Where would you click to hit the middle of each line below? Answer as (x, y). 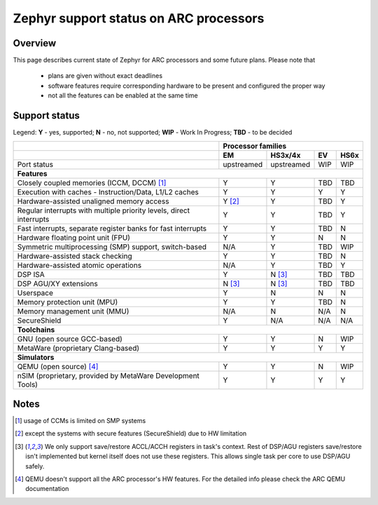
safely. (35, 466)
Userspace (35, 292)
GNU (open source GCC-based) (70, 339)
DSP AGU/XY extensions (57, 283)
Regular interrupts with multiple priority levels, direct (104, 210)
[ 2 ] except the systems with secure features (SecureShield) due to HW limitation (131, 433)
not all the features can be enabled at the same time (123, 95)
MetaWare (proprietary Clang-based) (78, 348)
